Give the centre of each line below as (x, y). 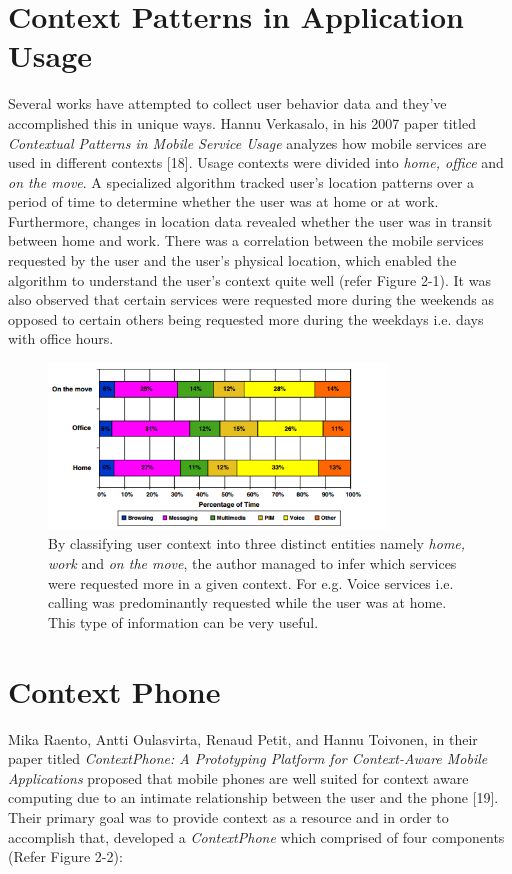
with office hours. (61, 338)
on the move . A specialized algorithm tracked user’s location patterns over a (241, 181)
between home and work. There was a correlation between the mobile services (246, 240)
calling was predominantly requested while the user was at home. (247, 602)
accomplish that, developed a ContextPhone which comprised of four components (256, 836)
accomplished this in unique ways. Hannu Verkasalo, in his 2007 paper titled (242, 122)
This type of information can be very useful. (183, 621)
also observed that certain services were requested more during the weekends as (251, 299)
